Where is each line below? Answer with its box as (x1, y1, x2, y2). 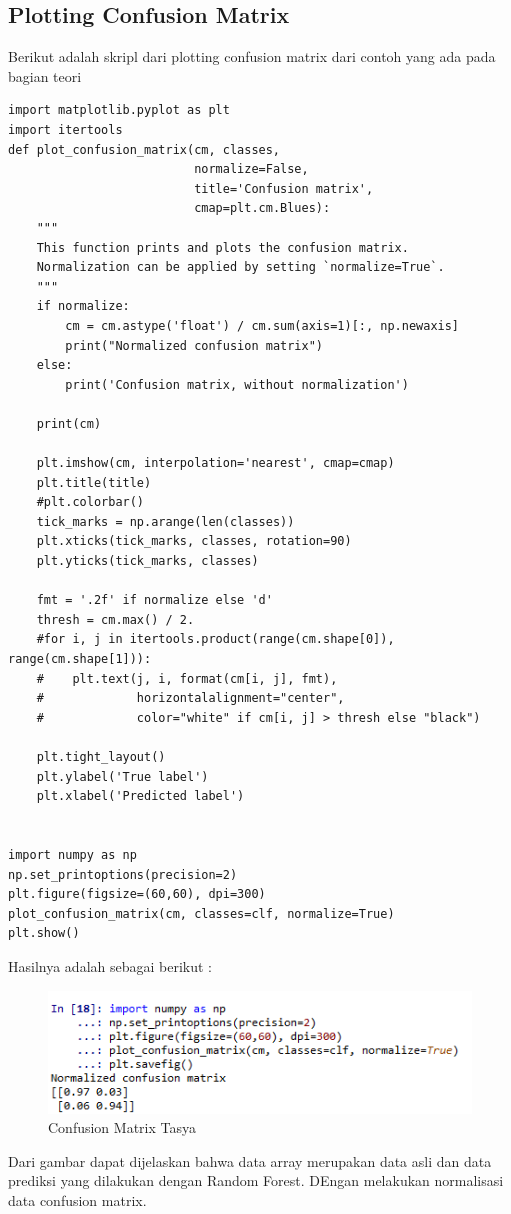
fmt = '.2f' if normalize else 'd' (36, 593, 273, 608)
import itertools (8, 122, 123, 137)
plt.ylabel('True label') (36, 769, 209, 784)
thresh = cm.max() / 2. (36, 612, 195, 627)
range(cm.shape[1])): (8, 652, 152, 667)
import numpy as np (8, 847, 137, 862)
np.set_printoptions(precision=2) (8, 867, 238, 882)
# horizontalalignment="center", (36, 691, 345, 706)
